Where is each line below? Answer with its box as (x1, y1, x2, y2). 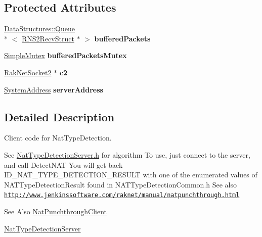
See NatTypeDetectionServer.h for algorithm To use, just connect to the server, (4, 149, 250, 160)
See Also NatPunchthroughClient (4, 206, 107, 216)
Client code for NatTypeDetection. (4, 132, 112, 143)
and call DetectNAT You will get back (4, 159, 123, 170)
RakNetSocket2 (4, 67, 52, 77)
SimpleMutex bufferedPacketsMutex (4, 50, 127, 61)
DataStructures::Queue (4, 23, 75, 34)
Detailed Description (4, 109, 115, 124)
